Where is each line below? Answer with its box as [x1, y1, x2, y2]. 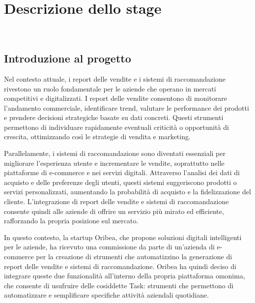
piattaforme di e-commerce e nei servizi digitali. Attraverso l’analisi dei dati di [4, 167, 240, 178]
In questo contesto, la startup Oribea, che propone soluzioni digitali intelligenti [4, 232, 242, 242]
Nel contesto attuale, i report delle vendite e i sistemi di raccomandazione [4, 73, 226, 84]
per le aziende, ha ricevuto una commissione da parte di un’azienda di [4, 242, 215, 252]
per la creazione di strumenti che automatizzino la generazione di [36, 251, 232, 262]
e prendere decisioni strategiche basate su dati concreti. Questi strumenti [4, 112, 224, 122]
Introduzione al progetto [4, 51, 131, 66]
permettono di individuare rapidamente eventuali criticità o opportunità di [4, 121, 229, 132]
